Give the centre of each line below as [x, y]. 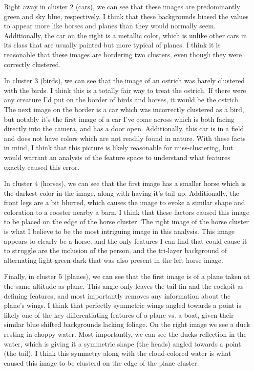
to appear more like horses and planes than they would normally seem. [110, 26]
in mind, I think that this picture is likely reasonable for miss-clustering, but [118, 148]
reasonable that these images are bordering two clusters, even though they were [123, 54]
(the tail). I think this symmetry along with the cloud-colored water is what [118, 353]
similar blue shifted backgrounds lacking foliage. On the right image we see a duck [127, 324]
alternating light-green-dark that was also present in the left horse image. [114, 260]
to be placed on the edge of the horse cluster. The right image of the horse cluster [127, 221]
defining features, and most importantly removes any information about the [117, 295]
